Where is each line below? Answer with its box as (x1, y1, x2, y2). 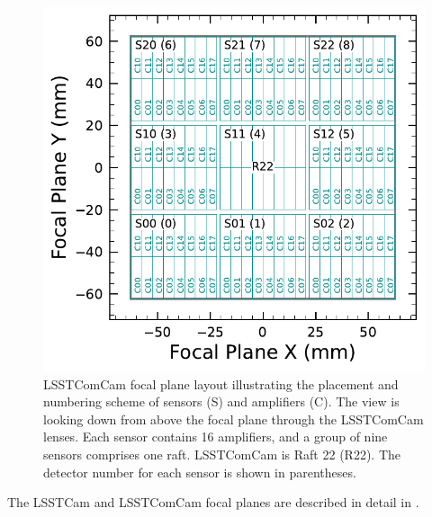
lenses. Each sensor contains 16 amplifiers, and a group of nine (43, 427, 388, 446)
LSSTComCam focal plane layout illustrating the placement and (43, 374, 399, 393)
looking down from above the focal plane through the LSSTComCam (43, 409, 424, 428)
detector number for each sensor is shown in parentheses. (43, 462, 356, 481)
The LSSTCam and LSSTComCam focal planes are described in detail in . (7, 493, 419, 512)
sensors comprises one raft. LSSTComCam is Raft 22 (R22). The (43, 445, 400, 464)
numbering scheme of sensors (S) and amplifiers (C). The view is (43, 392, 400, 411)
